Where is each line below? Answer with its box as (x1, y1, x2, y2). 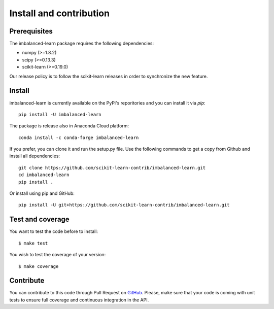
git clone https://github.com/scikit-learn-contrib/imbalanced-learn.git (18, 165, 206, 170)
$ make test (18, 240, 48, 246)
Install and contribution (9, 8, 110, 19)
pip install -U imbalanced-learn (18, 112, 101, 117)
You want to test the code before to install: (9, 228, 98, 234)
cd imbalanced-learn (18, 172, 70, 178)
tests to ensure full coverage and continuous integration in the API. (9, 297, 149, 303)
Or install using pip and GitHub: (9, 190, 75, 196)
